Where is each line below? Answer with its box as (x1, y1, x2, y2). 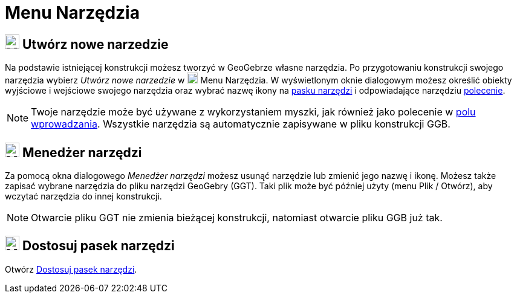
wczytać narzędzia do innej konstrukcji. (5, 191, 162, 202)
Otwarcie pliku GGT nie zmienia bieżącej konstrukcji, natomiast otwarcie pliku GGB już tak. (31, 212, 443, 224)
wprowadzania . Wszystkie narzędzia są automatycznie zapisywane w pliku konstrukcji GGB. (31, 118, 450, 131)
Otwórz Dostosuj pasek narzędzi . (5, 264, 137, 274)
